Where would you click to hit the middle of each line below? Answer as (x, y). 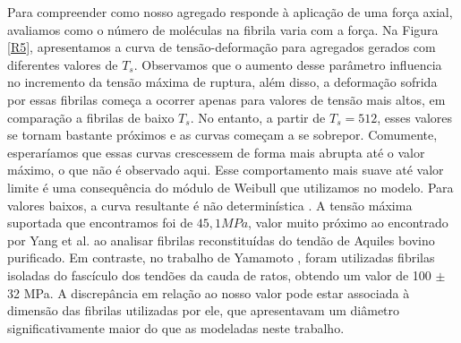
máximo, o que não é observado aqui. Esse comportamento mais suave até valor (226, 170)
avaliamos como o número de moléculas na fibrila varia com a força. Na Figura (223, 29)
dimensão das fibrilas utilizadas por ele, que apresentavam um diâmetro (204, 310)
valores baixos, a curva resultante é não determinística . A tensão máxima (210, 205)
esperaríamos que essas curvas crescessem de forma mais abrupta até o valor (216, 152)
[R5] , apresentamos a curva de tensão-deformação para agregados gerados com (222, 47)
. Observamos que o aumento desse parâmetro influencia (288, 64)
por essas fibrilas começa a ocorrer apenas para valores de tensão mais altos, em (226, 99)
